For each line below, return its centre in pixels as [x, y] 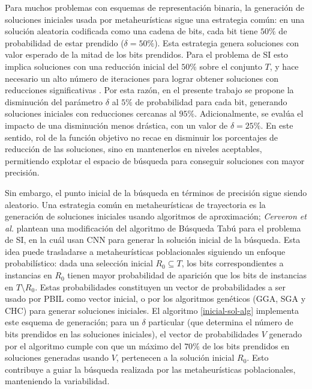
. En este [277, 125]
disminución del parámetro [54, 101]
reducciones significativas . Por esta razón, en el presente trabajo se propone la [149, 90]
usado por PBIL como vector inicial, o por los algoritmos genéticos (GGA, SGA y [155, 299]
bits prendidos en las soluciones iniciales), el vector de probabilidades [132, 334]
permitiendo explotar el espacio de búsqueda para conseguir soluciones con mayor [155, 160]
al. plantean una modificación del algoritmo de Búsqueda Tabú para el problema [153, 228]
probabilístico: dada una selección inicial [79, 263]
